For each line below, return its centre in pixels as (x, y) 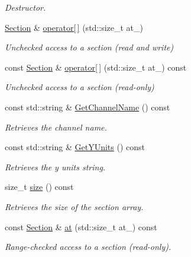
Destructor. (25, 7)
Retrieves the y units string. (55, 166)
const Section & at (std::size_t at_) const (81, 226)
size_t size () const (39, 187)
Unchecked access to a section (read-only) (80, 87)
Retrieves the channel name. (56, 127)
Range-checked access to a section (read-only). (88, 247)
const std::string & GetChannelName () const (88, 107)
